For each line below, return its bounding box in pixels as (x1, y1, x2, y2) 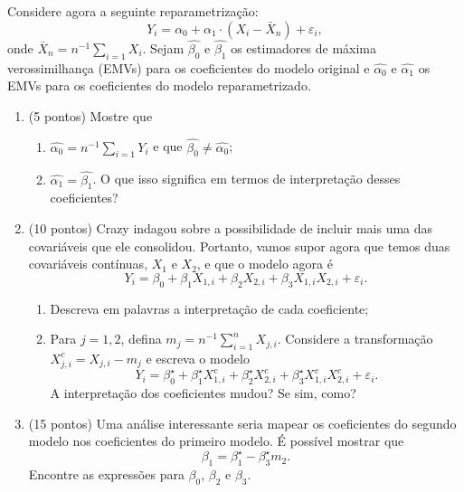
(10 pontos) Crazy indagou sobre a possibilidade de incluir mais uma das (28, 219, 433, 238)
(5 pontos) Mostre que (28, 106, 153, 125)
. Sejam (142, 38, 185, 57)
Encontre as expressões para (28, 465, 185, 484)
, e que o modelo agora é (196, 254, 333, 273)
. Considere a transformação (277, 329, 433, 348)
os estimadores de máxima (231, 38, 377, 57)
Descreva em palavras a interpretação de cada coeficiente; (50, 298, 369, 317)
